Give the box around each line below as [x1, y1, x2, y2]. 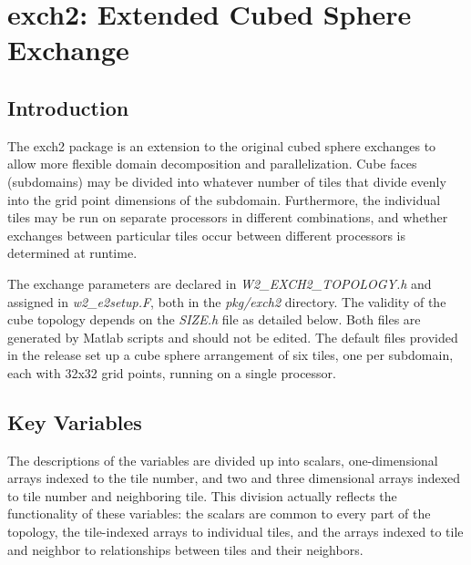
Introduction [7, 93, 129, 121]
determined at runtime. [7, 243, 138, 262]
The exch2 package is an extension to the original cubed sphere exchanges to [7, 136, 436, 155]
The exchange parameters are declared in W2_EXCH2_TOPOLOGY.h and [7, 273, 432, 293]
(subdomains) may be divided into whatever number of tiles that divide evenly [7, 171, 446, 190]
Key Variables [7, 407, 142, 436]
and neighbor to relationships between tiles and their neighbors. [7, 539, 363, 559]
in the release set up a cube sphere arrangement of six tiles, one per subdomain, [7, 345, 454, 365]
